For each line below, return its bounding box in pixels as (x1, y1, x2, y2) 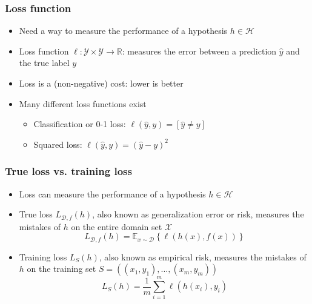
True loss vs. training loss (5, 164, 132, 179)
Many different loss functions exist (19, 97, 147, 110)
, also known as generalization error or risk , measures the (92, 208, 304, 220)
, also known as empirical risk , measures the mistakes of (99, 250, 307, 263)
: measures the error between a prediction (122, 44, 277, 57)
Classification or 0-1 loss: (33, 117, 126, 130)
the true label (19, 56, 70, 69)
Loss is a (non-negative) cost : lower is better (19, 77, 184, 89)
